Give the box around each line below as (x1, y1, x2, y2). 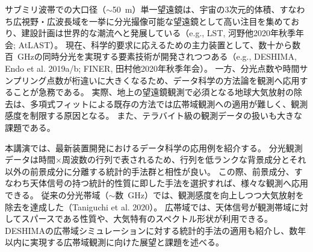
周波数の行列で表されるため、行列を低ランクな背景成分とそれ (61, 153, 306, 166)
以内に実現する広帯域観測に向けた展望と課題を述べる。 (5, 236, 224, 248)
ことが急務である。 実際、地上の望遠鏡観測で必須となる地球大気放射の (13, 86, 294, 98)
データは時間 (5, 153, 55, 166)
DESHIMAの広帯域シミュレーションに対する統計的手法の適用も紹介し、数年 (5, 224, 306, 236)
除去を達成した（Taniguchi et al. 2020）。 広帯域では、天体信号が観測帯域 (5, 200, 291, 213)
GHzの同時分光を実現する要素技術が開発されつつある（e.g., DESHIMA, (17, 50, 297, 63)
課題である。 (5, 121, 55, 133)
